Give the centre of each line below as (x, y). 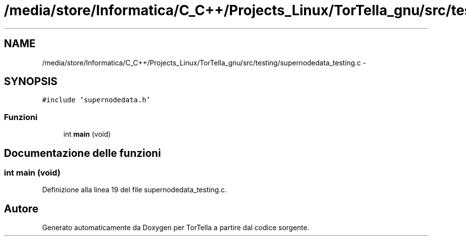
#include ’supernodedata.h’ (96, 100)
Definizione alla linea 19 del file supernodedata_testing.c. (135, 190)
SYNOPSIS (31, 82)
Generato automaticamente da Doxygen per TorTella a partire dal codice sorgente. (176, 228)
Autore (21, 209)
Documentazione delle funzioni (82, 153)
